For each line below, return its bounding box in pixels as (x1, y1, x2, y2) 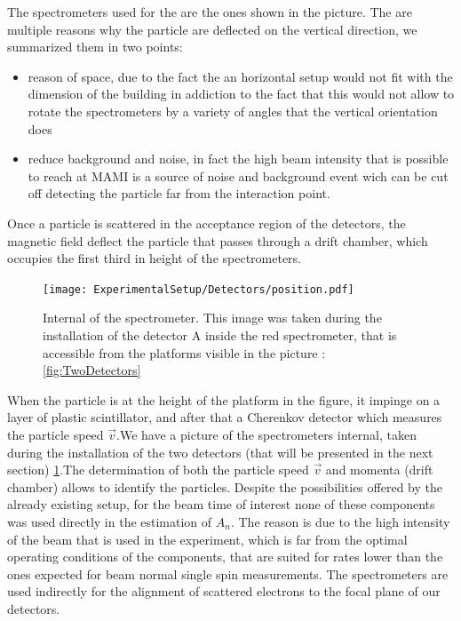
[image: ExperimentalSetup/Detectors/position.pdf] (43, 283, 354, 296)
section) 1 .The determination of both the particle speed (7, 460, 309, 479)
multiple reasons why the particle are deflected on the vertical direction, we (7, 20, 417, 38)
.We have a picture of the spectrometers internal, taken (116, 425, 417, 443)
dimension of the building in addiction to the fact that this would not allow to (28, 84, 455, 103)
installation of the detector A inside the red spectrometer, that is (43, 325, 397, 344)
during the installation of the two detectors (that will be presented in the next (7, 442, 433, 461)
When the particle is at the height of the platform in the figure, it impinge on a (7, 390, 441, 409)
